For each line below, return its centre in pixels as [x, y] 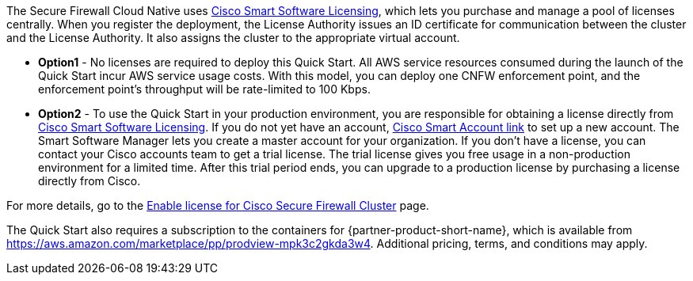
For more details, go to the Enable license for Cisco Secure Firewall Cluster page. [218, 205]
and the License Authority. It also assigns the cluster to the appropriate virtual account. [233, 38]
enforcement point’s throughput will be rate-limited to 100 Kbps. [204, 89]
